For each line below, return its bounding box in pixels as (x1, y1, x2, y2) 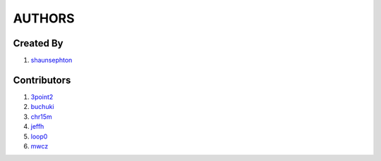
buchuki (30, 103, 54, 111)
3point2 (30, 92, 54, 101)
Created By (13, 37, 64, 49)
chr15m (30, 112, 52, 121)
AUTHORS (13, 11, 75, 26)
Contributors (13, 74, 71, 86)
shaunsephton (30, 56, 73, 65)
